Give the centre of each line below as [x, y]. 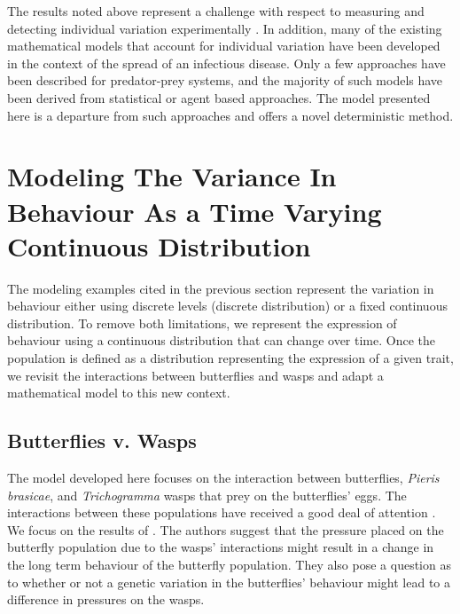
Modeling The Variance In [172, 176]
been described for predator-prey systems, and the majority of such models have [225, 80]
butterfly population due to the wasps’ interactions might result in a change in [221, 547]
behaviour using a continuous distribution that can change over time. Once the [221, 340]
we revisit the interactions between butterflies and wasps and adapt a [195, 375]
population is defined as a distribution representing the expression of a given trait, [230, 358]
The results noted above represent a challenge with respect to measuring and [216, 11]
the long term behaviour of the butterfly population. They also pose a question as [229, 564]
